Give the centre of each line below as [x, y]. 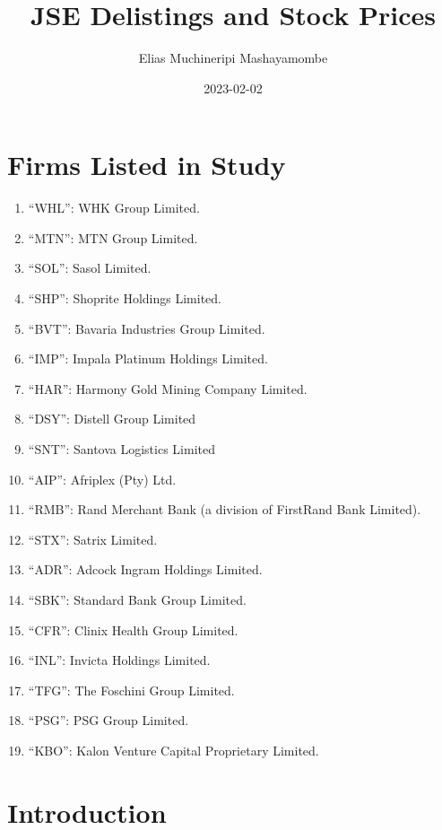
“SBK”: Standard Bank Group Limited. [137, 599]
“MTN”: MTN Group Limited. [113, 237]
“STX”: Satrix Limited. [93, 539]
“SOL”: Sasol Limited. [90, 268]
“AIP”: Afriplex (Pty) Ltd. [102, 479]
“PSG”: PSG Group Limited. [108, 720]
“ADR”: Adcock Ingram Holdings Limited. [145, 569]
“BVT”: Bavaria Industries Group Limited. [147, 328]
